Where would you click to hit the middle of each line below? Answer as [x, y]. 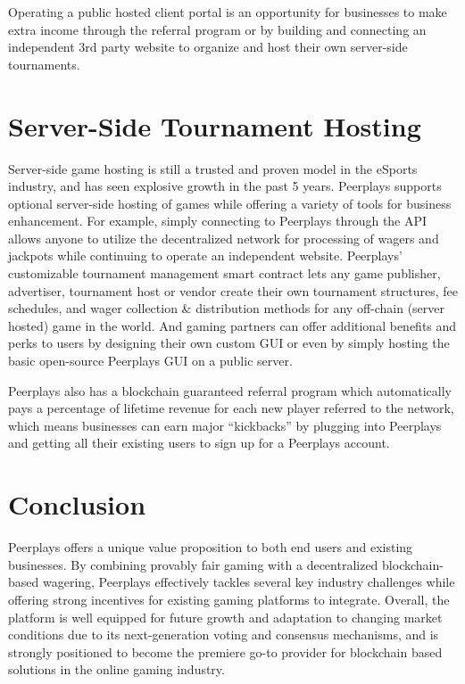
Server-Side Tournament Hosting [215, 125]
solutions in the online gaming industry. [116, 669]
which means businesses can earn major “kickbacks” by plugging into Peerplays [225, 425]
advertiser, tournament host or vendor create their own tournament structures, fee [233, 290]
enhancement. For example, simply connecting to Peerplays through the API [218, 221]
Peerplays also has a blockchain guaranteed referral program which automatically [230, 390]
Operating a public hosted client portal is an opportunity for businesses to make [228, 12]
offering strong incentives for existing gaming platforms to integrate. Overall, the [229, 599]
